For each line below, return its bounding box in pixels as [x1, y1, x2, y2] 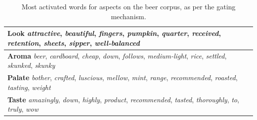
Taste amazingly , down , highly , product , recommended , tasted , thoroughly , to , [7, 94, 239, 104]
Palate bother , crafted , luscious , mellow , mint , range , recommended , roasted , [7, 72, 238, 83]
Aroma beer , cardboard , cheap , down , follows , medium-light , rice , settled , [7, 50, 227, 60]
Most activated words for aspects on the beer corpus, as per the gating [21, 1, 236, 11]
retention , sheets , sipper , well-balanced [7, 37, 140, 48]
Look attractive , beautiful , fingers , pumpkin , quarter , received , [7, 28, 221, 38]
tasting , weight [7, 82, 51, 92]
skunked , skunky [7, 60, 55, 70]
